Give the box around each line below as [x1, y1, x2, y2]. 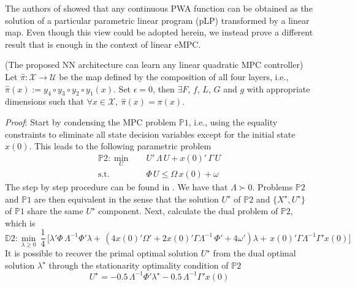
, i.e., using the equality [188, 115, 278, 128]
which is [5, 216, 36, 229]
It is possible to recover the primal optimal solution [5, 247, 199, 259]
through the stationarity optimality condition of [48, 258, 229, 271]
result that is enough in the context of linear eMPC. [5, 37, 201, 50]
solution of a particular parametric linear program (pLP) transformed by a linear [5, 13, 310, 26]
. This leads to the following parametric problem [29, 140, 212, 152]
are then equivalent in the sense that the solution [34, 192, 219, 205]
